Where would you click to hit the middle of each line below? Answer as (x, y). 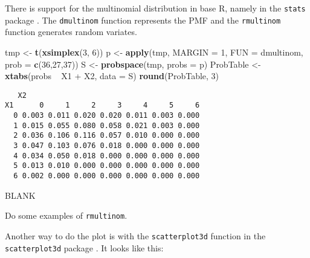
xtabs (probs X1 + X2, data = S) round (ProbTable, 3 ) (112, 76)
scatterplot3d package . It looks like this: (84, 247)
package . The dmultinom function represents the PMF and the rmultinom (143, 20)
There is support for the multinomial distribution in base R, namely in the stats (155, 8)
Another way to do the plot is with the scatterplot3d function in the (135, 235)
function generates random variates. (71, 32)
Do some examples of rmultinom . (66, 215)
